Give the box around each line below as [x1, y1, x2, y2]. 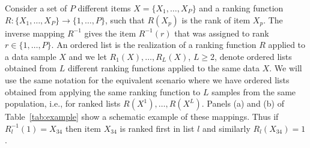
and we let [68, 50, 107, 62]
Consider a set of [5, 2, 67, 14]
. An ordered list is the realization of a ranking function [51, 38, 257, 51]
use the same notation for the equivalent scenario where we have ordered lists [5, 73, 290, 86]
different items [77, 2, 131, 14]
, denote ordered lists [214, 50, 292, 62]
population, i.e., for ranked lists [5, 97, 121, 110]
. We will [269, 62, 302, 74]
